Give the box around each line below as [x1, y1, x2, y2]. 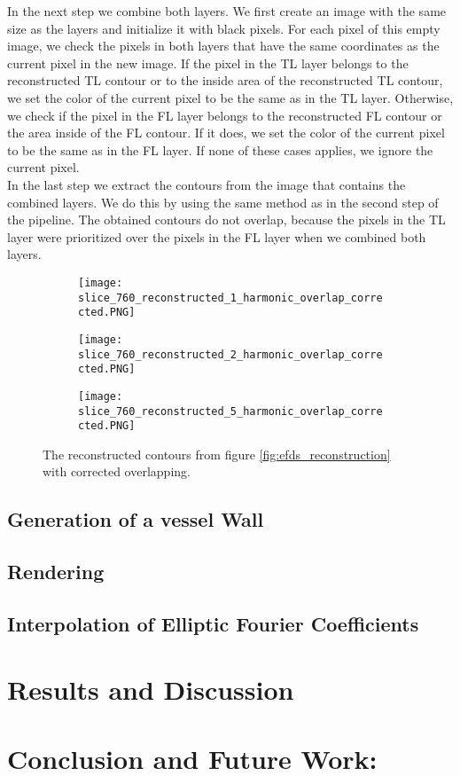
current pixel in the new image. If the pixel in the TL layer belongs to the [7, 53, 409, 72]
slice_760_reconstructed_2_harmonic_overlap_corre [78, 348, 383, 361]
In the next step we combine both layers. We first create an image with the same [7, 2, 447, 20]
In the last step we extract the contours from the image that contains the [7, 175, 406, 193]
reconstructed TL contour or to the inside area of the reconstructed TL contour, [7, 71, 443, 90]
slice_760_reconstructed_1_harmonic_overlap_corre [78, 291, 383, 304]
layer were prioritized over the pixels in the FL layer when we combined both [7, 227, 426, 246]
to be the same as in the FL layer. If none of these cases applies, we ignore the [7, 140, 433, 159]
